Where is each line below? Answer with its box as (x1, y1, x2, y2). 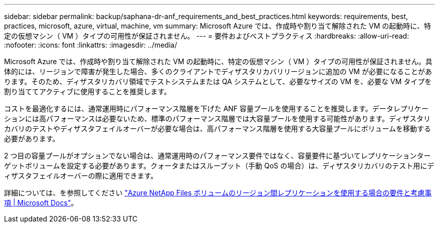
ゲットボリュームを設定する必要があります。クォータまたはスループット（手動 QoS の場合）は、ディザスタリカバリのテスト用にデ (4, 161, 434, 170)
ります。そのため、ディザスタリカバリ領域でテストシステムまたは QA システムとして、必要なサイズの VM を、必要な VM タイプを (4, 77, 432, 86)
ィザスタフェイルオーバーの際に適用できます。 (4, 171, 158, 180)
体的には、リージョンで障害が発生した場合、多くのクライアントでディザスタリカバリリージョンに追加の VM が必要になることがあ (4, 67, 432, 76)
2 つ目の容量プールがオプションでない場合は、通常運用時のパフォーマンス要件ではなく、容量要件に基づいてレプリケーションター (4, 151, 431, 160)
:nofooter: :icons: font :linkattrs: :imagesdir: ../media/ (4, 41, 177, 49)
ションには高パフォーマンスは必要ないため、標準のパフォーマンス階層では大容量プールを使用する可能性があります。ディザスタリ (4, 114, 430, 123)
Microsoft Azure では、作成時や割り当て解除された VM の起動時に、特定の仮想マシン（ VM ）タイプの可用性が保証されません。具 (4, 57, 432, 66)
